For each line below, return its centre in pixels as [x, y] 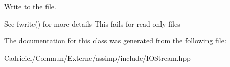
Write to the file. [30, 6]
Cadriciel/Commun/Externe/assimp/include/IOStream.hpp [97, 58]
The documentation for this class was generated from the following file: [115, 41]
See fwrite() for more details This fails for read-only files [92, 23]
